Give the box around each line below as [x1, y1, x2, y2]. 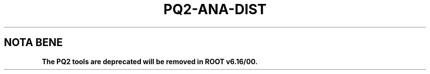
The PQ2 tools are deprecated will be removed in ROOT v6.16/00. [42, 57, 258, 66]
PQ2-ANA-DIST [163, 1, 267, 18]
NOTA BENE [4, 36, 63, 49]
